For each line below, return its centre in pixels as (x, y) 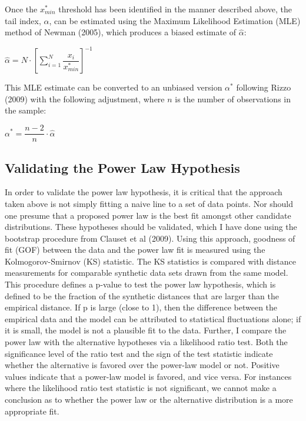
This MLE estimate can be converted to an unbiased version (114, 87)
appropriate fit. (32, 411)
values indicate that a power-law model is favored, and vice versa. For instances (148, 376)
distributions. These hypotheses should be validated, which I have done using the (151, 227)
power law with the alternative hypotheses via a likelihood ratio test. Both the (146, 342)
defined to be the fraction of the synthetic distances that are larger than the (142, 295)
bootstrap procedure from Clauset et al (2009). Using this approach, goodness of (150, 238)
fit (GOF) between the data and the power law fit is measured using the (135, 250)
